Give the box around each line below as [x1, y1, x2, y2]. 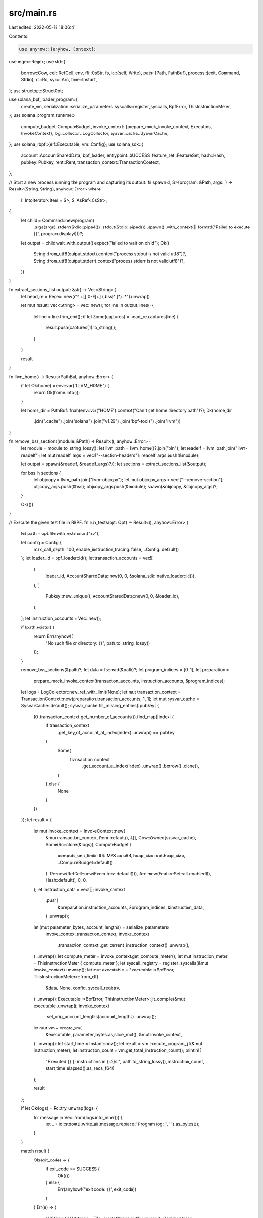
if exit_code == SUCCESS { [45, 1166, 100, 1172]
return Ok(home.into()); [33, 389, 80, 395]
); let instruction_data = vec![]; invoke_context [33, 886, 125, 892]
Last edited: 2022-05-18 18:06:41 [9, 24, 76, 30]
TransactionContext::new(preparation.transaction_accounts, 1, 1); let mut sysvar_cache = [21, 696, 200, 702]
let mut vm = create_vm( [33, 1025, 82, 1030]
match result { [21, 1148, 50, 1154]
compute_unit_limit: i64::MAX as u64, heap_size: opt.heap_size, [57, 853, 185, 858]
